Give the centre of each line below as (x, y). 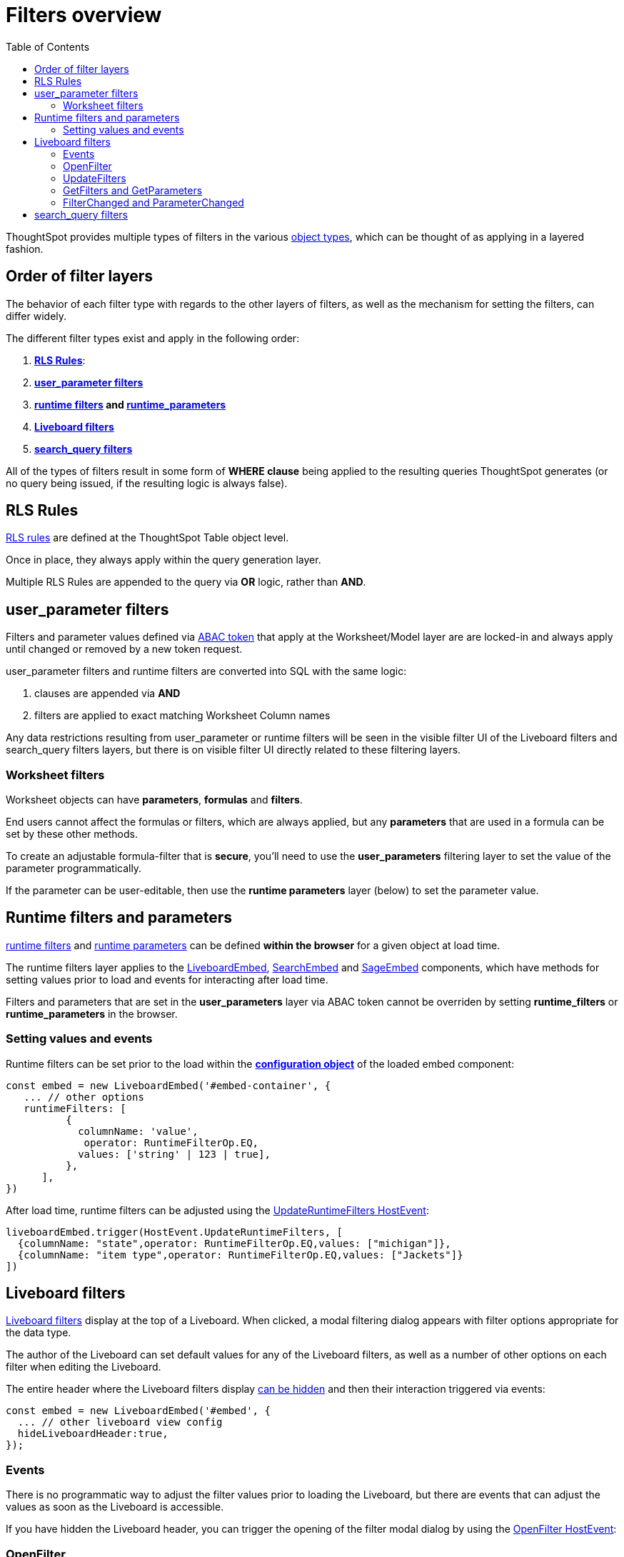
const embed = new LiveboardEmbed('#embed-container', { (168, 1085)
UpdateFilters (95, 178)
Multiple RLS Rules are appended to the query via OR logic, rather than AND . (186, 582)
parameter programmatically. (74, 868)
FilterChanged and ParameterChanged (154, 202)
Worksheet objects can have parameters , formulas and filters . (154, 800)
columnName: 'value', (138, 1131)
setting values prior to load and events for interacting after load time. (167, 979)
